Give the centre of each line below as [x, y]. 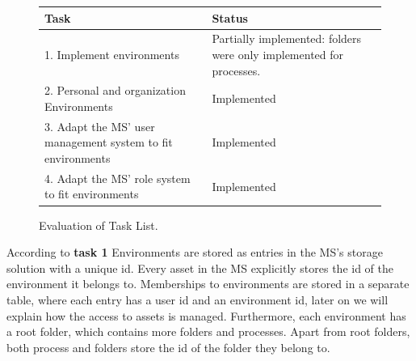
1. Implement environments [112, 54]
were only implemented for [278, 54]
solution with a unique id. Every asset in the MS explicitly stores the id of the [200, 268]
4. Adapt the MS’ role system [118, 178]
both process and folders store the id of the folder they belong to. [168, 347]
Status [230, 17]
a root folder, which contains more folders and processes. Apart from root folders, [208, 331]
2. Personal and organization [115, 90]
